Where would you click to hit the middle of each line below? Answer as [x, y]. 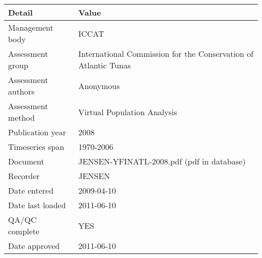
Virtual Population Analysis [128, 112]
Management [31, 27]
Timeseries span [36, 147]
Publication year [37, 132]
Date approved [34, 246]
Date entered [31, 190]
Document [26, 161]
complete [24, 231]
